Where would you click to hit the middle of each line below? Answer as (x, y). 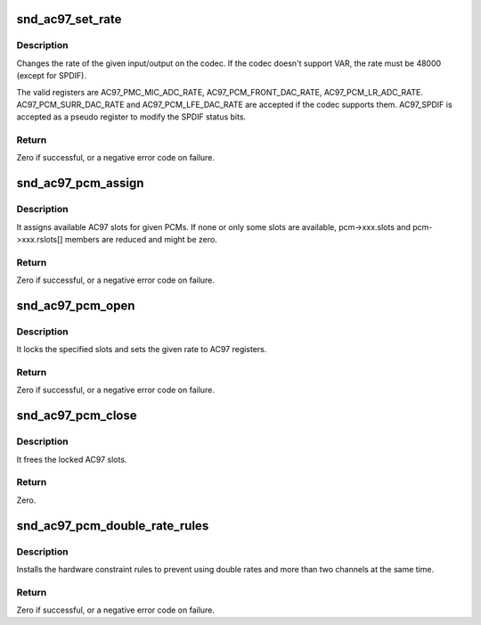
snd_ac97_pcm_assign (80, 183)
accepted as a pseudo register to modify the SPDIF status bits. (131, 117)
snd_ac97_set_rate (69, 19)
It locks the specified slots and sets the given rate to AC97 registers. (142, 350)
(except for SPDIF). (51, 76)
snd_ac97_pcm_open (76, 305)
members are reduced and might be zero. (141, 240)
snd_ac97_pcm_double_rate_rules (113, 526)
